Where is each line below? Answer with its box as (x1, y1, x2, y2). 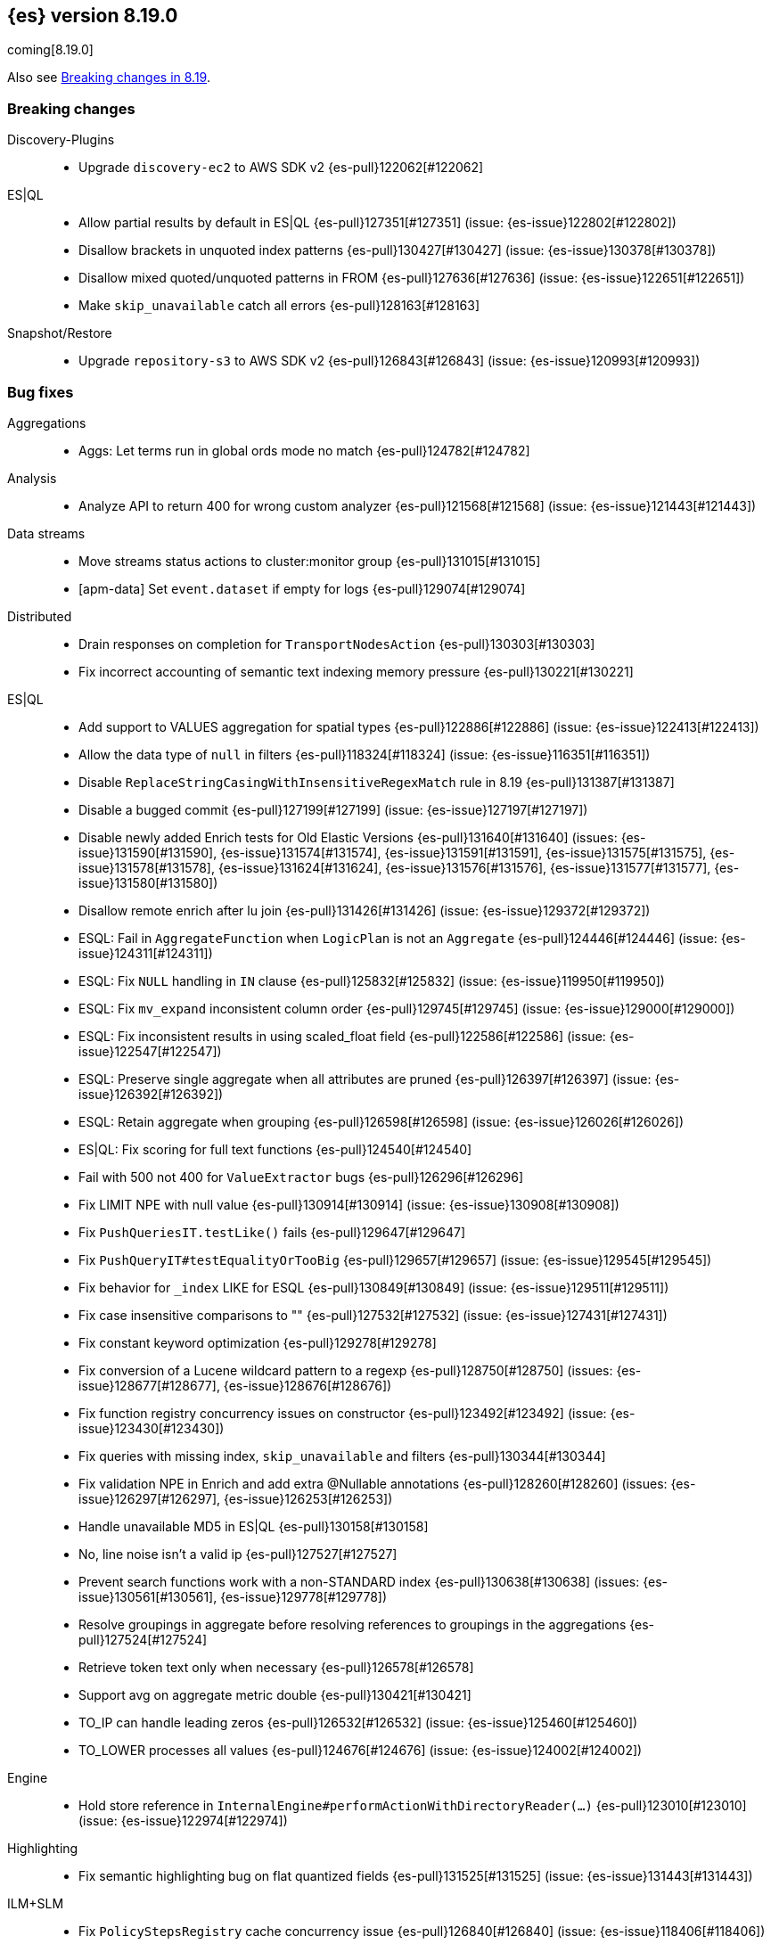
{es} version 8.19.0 (7, 4, 178, 27)
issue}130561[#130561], (78, 1588, 217, 1604)
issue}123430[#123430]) (78, 1420, 225, 1436)
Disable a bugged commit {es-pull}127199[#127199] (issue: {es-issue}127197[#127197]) (78, 801, 588, 817)
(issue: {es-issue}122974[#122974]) (78, 1812, 288, 1828)
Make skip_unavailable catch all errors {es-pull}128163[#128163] (78, 298, 480, 314)
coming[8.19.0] (7, 42, 94, 58)
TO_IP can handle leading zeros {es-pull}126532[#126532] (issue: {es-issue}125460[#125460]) (78, 1714, 638, 1730)
